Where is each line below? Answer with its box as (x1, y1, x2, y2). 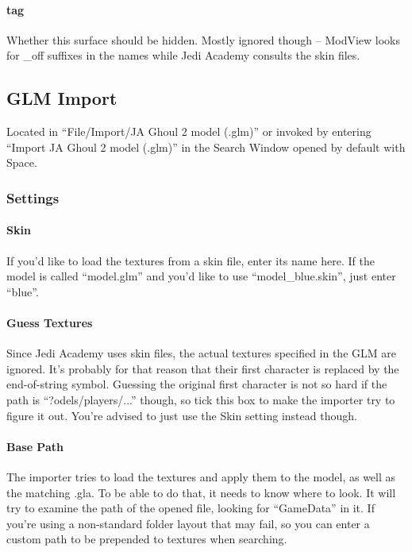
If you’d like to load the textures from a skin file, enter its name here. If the (6, 252, 375, 268)
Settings (6, 187, 60, 207)
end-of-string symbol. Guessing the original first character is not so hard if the (6, 376, 387, 392)
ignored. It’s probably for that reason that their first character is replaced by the (6, 360, 399, 376)
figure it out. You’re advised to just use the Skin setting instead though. (6, 407, 357, 423)
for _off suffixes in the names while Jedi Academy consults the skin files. (6, 47, 360, 64)
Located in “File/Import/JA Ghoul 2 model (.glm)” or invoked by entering (6, 123, 372, 140)
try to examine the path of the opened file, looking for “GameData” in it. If (6, 500, 375, 516)
